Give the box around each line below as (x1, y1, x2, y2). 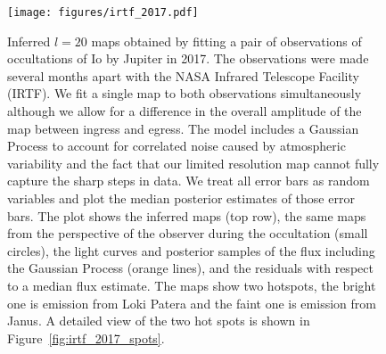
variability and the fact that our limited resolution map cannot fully (7, 153, 380, 172)
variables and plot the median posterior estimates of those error (7, 189, 355, 207)
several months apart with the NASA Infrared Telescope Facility (7, 66, 359, 85)
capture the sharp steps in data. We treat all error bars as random (7, 171, 370, 190)
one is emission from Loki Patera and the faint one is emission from (7, 293, 376, 312)
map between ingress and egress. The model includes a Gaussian (7, 119, 359, 137)
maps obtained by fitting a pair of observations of (91, 31, 362, 50)
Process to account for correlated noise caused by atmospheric (7, 136, 346, 155)
